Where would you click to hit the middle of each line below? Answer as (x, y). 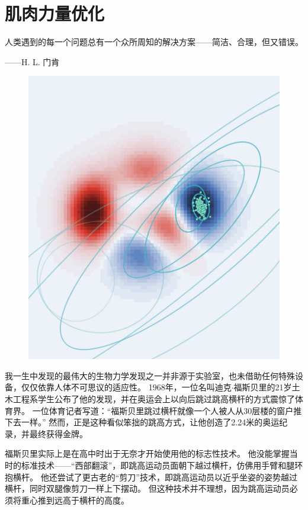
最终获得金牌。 (58, 433)
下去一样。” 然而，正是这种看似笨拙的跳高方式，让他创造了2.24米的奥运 (142, 422)
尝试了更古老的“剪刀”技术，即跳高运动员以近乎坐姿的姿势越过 (177, 477)
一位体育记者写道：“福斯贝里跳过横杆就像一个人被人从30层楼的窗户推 (167, 410)
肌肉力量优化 (55, 13)
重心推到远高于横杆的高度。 (75, 500)
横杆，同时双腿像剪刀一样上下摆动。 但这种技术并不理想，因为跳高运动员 (147, 488)
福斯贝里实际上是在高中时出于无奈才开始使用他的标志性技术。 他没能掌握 (147, 453)
